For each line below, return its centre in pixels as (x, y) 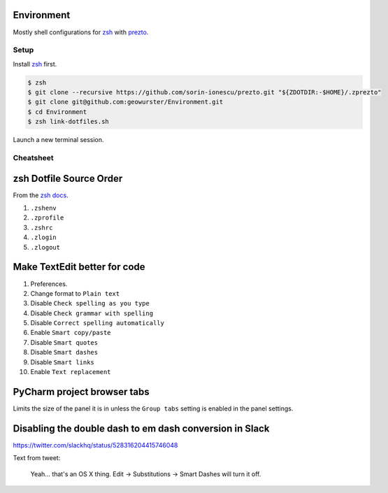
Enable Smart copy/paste (71, 333)
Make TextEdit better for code (79, 267)
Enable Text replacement (71, 372)
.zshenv (44, 208)
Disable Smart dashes (64, 352)
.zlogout (45, 247)
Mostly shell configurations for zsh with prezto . (81, 32)
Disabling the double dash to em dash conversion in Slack (141, 428)
